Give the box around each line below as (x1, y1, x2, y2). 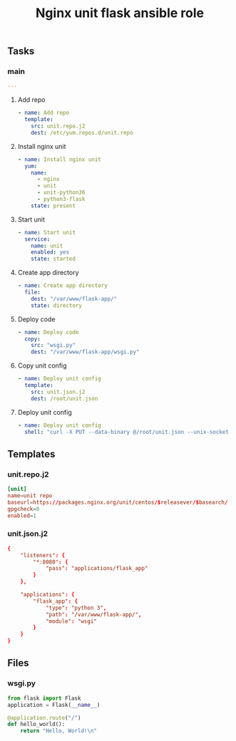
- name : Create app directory (17, 282, 108, 289)
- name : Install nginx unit (17, 155, 101, 163)
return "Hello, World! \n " (20, 727, 98, 735)
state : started (31, 255, 76, 263)
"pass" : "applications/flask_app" (45, 565, 148, 572)
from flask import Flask (7, 695, 81, 702)
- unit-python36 (36, 189, 86, 197)
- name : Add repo (17, 109, 70, 117)
